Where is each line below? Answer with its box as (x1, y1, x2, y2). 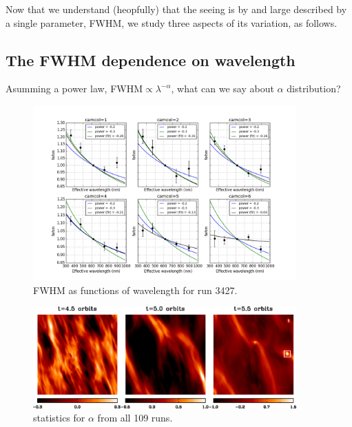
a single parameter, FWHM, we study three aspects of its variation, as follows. (6, 15, 338, 30)
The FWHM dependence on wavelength (6, 49, 296, 70)
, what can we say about (171, 81, 274, 96)
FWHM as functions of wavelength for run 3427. (33, 282, 238, 297)
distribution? (287, 81, 341, 96)
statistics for (33, 410, 85, 425)
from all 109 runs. (97, 410, 173, 425)
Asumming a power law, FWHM (6, 81, 143, 96)
